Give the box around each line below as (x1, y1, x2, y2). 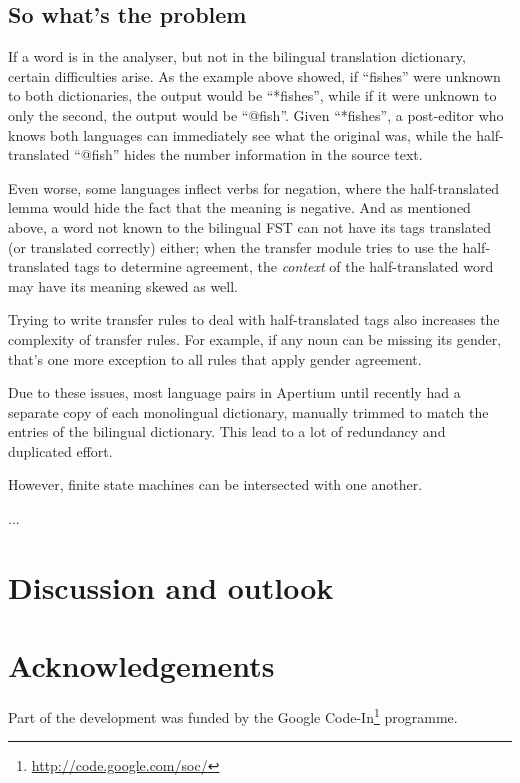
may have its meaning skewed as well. (8, 275, 239, 296)
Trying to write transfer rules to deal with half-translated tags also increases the (8, 309, 500, 330)
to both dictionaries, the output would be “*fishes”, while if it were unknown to (8, 85, 497, 106)
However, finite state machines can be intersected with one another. (8, 474, 423, 495)
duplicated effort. (8, 440, 113, 461)
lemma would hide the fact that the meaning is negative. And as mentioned (8, 197, 471, 218)
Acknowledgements (8, 645, 275, 686)
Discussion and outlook (8, 566, 334, 607)
